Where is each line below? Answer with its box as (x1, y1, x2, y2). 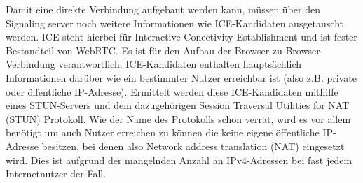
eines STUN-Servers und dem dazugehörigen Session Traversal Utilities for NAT (6, 98, 350, 112)
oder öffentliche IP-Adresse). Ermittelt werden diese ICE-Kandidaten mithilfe (6, 84, 338, 98)
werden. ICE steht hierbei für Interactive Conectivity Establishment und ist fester (6, 29, 357, 44)
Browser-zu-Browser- (234, 43, 324, 57)
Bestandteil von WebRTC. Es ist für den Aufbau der (6, 43, 232, 57)
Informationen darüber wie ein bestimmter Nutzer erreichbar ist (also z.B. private (6, 70, 357, 85)
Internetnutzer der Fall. (6, 166, 107, 181)
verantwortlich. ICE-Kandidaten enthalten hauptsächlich (58, 57, 302, 71)
